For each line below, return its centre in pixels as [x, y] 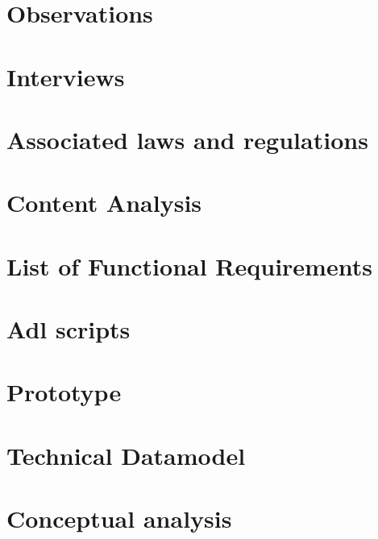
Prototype [64, 392]
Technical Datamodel [126, 455]
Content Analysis [104, 203]
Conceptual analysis [119, 518]
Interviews [66, 76]
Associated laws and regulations [187, 139]
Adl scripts [69, 329]
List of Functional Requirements [189, 265]
